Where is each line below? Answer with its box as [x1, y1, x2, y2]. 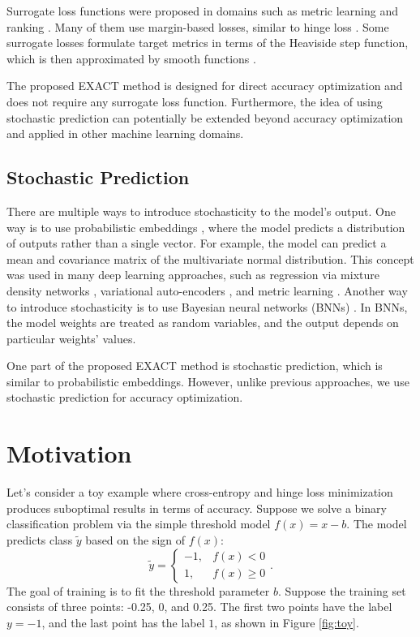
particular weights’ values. [6, 329, 136, 346]
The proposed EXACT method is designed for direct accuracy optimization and [6, 77, 403, 94]
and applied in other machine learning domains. [6, 125, 244, 142]
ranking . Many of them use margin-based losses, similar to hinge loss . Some [6, 18, 389, 35]
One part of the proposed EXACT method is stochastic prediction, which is [6, 357, 383, 374]
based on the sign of [85, 531, 186, 548]
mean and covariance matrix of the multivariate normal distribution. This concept [6, 250, 414, 267]
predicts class [6, 531, 73, 548]
